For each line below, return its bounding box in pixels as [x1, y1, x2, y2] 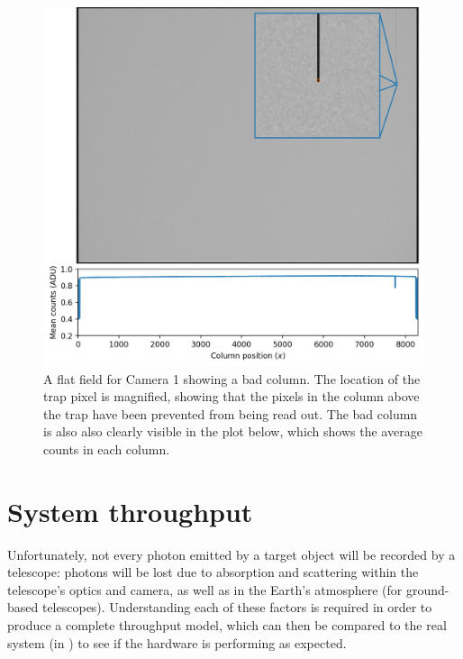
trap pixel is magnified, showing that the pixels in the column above [43, 387, 420, 406]
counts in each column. [43, 439, 170, 458]
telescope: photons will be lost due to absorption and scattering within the [7, 563, 419, 581]
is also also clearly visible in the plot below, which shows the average [43, 422, 422, 441]
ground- [406, 580, 449, 599]
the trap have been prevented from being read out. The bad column [43, 404, 418, 423]
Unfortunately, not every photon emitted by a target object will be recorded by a [7, 545, 456, 563]
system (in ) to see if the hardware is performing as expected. [7, 633, 347, 652]
